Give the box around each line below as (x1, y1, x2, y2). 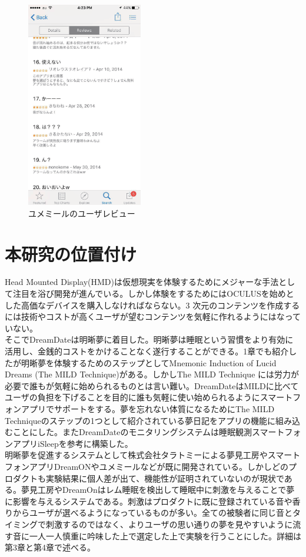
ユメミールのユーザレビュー (28, 207, 135, 219)
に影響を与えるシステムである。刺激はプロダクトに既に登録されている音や (5, 495, 292, 507)
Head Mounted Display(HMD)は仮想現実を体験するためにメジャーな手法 (5, 276, 279, 288)
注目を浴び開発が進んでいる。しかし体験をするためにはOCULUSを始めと (12, 287, 294, 300)
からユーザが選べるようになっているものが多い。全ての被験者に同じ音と (12, 506, 293, 519)
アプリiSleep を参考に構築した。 (12, 437, 133, 449)
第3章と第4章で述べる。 (5, 541, 95, 553)
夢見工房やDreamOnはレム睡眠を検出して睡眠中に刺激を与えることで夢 (21, 483, 295, 496)
